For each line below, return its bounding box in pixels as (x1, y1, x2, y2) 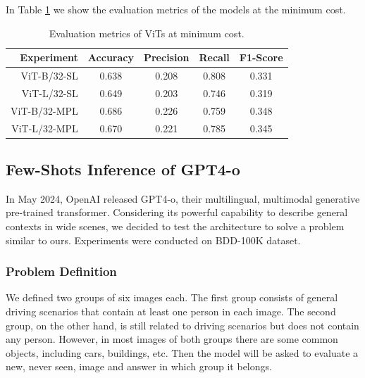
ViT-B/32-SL (20, 68, 78, 83)
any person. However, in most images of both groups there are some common (6, 332, 338, 346)
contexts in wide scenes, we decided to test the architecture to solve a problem (6, 219, 345, 234)
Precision (143, 50, 190, 65)
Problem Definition (6, 263, 117, 280)
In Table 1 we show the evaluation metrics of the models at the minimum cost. (6, 2, 346, 16)
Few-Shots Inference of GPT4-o (6, 158, 240, 180)
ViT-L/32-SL (21, 85, 78, 100)
